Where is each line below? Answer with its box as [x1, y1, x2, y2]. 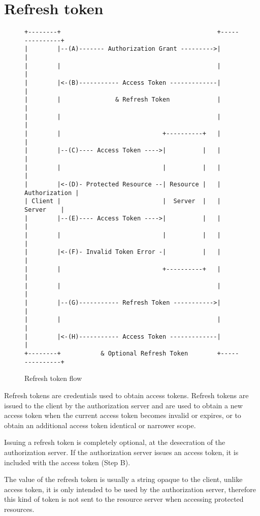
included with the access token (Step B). [4, 457, 131, 467]
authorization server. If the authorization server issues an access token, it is [4, 446, 239, 457]
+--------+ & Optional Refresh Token [24, 350, 188, 358]
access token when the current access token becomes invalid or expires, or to [4, 410, 241, 421]
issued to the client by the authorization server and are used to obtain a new [4, 400, 243, 410]
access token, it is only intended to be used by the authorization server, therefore [4, 483, 256, 494]
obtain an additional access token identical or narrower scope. [4, 420, 196, 430]
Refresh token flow [24, 373, 82, 383]
